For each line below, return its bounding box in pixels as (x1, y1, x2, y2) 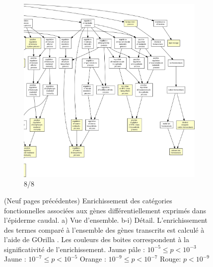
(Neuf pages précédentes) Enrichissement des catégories (4, 195, 172, 205)
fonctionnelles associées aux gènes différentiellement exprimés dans (4, 205, 206, 215)
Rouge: (160, 254, 181, 264)
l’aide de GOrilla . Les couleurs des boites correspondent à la (4, 234, 189, 245)
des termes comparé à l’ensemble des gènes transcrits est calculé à (4, 224, 205, 235)
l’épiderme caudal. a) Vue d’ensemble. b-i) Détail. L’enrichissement (4, 215, 208, 225)
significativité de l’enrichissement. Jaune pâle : (4, 244, 145, 254)
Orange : (79, 254, 106, 264)
